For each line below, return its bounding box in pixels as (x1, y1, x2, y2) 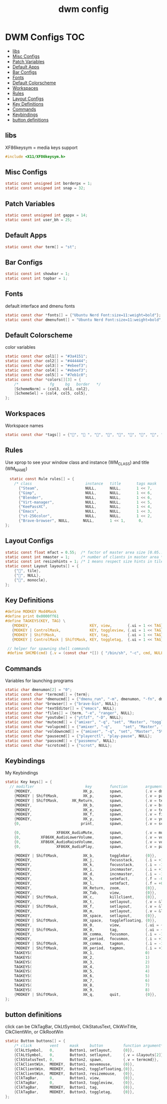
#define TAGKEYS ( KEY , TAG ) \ (5, 619, 66, 624)
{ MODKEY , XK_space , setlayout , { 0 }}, (14, 913, 157, 918)
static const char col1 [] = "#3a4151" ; (5, 354, 88, 359)
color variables (5, 344, 36, 350)
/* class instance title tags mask (14, 481, 157, 486)
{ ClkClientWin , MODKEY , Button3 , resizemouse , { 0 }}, (14, 1071, 135, 1076)
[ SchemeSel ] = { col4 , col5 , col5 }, (14, 391, 88, 396)
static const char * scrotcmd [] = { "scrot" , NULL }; (5, 743, 112, 748)
